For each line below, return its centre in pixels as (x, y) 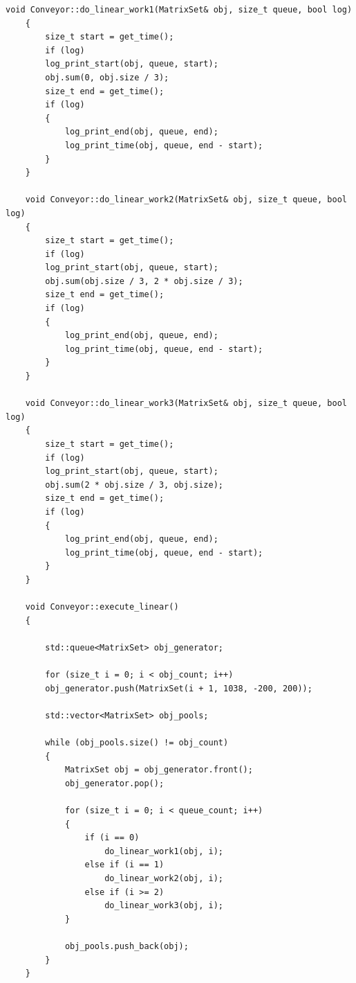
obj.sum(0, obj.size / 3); (107, 77)
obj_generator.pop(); (114, 783)
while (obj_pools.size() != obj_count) (137, 743)
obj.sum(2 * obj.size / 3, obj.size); (134, 485)
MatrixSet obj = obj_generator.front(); (159, 770)
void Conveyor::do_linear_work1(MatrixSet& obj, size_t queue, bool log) (179, 10)
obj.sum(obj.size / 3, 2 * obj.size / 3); (144, 281)
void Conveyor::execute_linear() (102, 607)
